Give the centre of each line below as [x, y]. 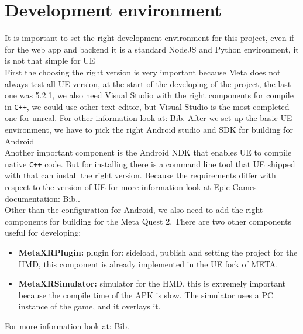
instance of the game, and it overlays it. [89, 306]
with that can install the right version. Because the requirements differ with [140, 175]
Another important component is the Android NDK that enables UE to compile [148, 152]
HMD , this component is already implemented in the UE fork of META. [148, 264]
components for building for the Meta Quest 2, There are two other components [148, 221]
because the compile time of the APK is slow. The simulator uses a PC [146, 295]
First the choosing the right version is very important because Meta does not [143, 72]
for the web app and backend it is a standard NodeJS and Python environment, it [152, 49]
